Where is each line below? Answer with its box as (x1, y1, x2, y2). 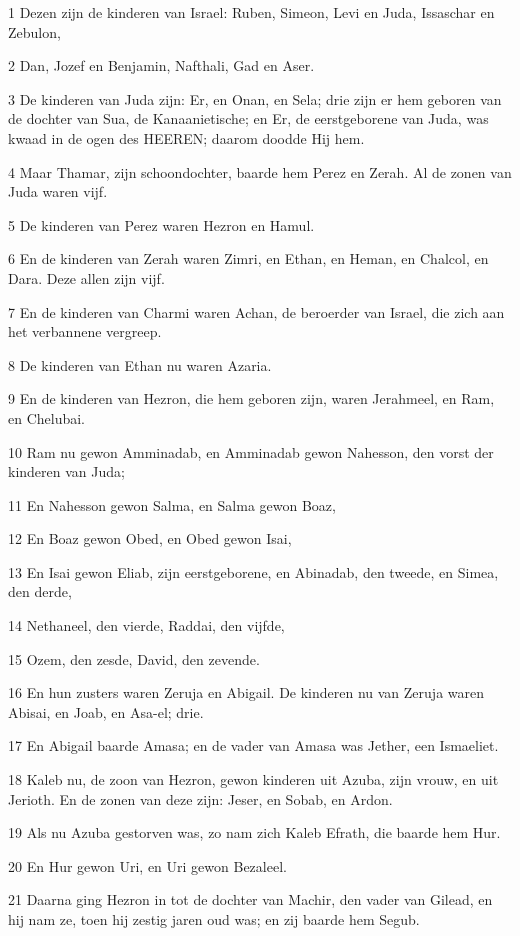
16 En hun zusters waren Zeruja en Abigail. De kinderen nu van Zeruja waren (8, 682, 485, 703)
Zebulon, (8, 21, 61, 42)
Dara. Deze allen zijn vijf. (8, 267, 165, 288)
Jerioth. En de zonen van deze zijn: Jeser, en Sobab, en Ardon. (8, 788, 393, 809)
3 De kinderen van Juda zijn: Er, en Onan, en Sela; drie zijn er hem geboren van (8, 88, 502, 109)
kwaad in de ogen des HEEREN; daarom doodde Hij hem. (8, 127, 365, 148)
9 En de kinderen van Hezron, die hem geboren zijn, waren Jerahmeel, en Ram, (8, 388, 495, 409)
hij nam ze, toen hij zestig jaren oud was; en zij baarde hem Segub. (8, 909, 420, 929)
